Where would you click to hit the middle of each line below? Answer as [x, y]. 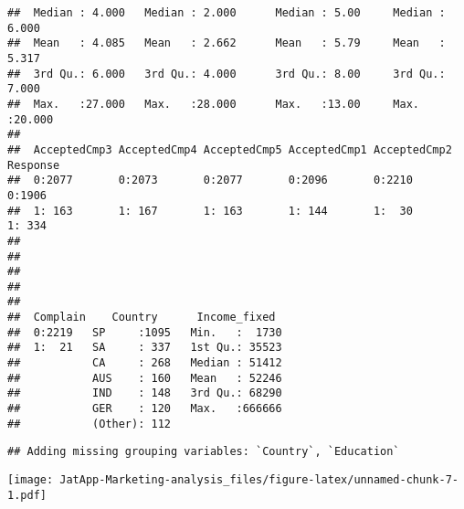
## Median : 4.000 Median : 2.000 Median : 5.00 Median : [227, 13]
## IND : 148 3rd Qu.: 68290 [145, 393]
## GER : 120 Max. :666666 [145, 409]
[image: [31, 480]
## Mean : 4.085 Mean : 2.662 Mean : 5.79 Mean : [227, 43]
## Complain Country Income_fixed [142, 318]
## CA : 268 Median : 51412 [145, 363]
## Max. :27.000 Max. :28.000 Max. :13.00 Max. [214, 104]
